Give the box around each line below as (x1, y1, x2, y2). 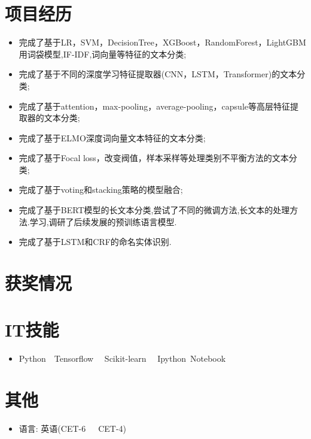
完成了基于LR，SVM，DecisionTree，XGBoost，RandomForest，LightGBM (19, 36, 306, 49)
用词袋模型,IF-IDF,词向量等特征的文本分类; (19, 47, 187, 60)
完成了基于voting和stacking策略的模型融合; (19, 183, 183, 196)
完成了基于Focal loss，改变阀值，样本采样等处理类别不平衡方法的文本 (19, 152, 289, 164)
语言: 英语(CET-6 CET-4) (19, 422, 127, 435)
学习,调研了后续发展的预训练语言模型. (29, 215, 177, 228)
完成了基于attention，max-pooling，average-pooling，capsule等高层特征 (19, 99, 291, 112)
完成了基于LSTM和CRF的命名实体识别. (19, 235, 172, 248)
